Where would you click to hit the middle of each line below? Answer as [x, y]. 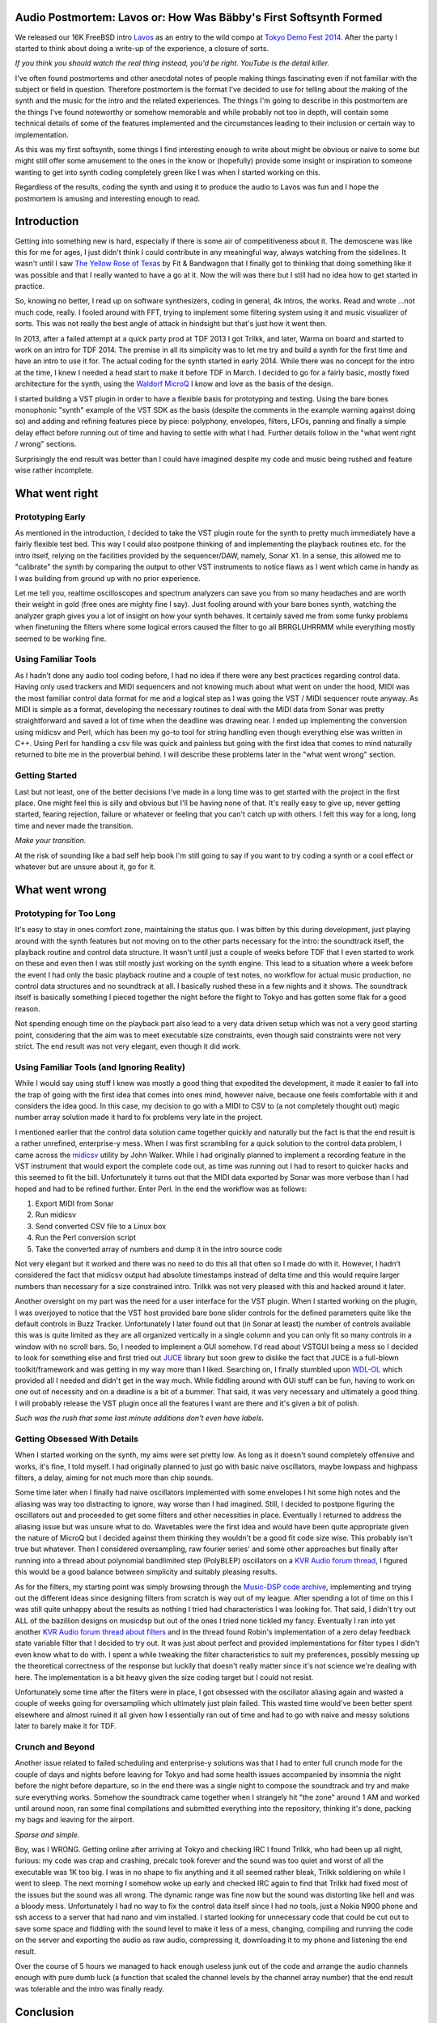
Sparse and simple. [47, 1834]
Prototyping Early [50, 516]
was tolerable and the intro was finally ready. [90, 1989]
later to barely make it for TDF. [66, 1726]
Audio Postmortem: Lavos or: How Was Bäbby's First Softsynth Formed [199, 17]
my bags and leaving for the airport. [75, 1820]
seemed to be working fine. [61, 638]
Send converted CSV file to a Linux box [100, 1226]
